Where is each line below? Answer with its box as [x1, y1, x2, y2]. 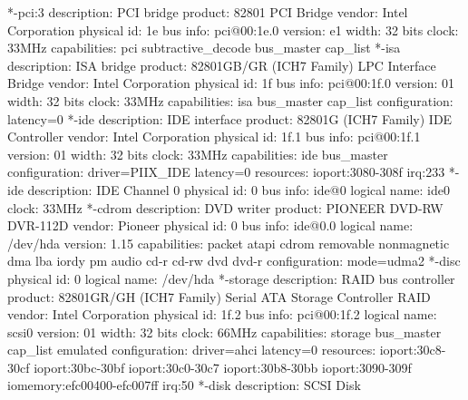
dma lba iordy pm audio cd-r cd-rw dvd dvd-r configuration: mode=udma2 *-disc [7, 251, 461, 270]
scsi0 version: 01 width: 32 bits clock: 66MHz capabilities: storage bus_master [7, 322, 442, 341]
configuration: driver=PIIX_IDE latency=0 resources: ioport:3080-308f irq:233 [7, 162, 445, 181]
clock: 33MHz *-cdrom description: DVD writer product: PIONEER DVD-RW [7, 198, 444, 217]
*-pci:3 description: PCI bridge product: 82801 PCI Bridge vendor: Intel [7, 3, 408, 21]
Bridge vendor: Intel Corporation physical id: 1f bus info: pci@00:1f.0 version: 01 [7, 73, 455, 93]
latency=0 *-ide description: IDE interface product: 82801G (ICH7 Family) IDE [7, 109, 453, 128]
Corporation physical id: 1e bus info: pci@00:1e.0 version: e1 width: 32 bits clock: [7, 20, 459, 39]
